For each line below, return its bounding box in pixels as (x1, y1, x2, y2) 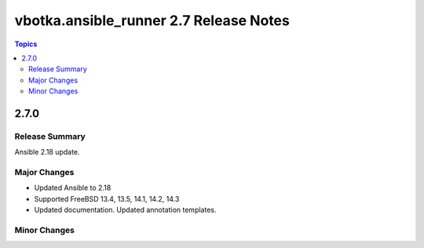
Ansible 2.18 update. (14, 148, 80, 157)
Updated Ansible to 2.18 (34, 183, 111, 192)
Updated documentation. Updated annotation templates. (34, 205, 217, 215)
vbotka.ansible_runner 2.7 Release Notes (14, 12, 290, 29)
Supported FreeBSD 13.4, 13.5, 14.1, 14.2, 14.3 (34, 194, 180, 203)
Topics (14, 39, 38, 49)
